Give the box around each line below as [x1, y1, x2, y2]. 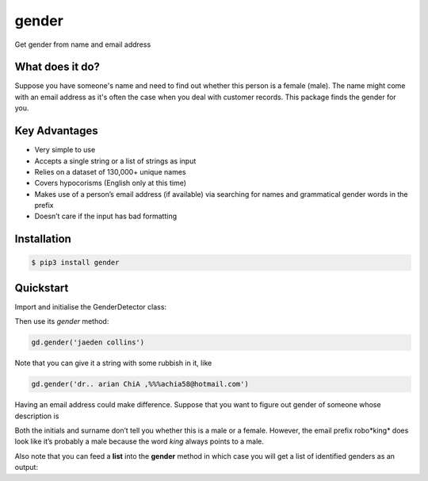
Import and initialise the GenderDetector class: [14, 302, 166, 311]
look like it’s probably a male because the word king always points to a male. [14, 437, 265, 446]
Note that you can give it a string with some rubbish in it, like [14, 358, 212, 368]
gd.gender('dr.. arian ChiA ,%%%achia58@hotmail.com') [31, 379, 249, 389]
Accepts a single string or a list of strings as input [34, 156, 197, 166]
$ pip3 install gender [31, 258, 120, 267]
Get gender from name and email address [14, 40, 151, 49]
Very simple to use [34, 145, 96, 155]
